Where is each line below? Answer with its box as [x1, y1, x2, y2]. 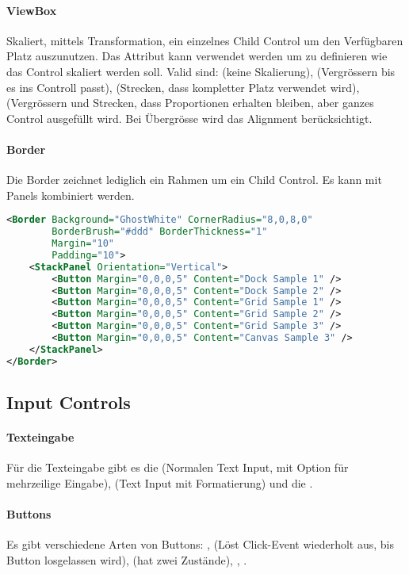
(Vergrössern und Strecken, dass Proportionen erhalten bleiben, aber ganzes [6, 94, 374, 111]
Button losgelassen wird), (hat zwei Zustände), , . [6, 551, 247, 568]
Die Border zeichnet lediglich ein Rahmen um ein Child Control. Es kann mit [6, 171, 382, 188]
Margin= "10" [52, 238, 115, 250]
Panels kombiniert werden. [6, 186, 135, 203]
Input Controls [6, 390, 131, 415]
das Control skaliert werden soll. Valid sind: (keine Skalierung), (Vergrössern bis [6, 63, 396, 79]
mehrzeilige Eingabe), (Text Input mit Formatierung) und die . [6, 474, 313, 491]
